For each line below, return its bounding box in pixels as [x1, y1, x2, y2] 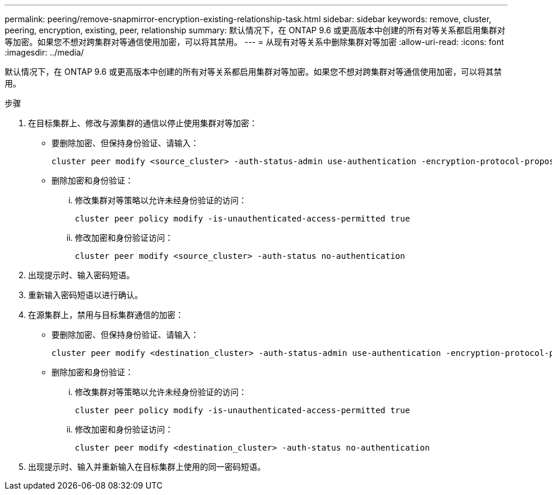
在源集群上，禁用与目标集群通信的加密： [28, 310, 184, 320]
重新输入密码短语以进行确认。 [28, 290, 143, 300]
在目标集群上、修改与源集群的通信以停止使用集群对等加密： [28, 118, 257, 128]
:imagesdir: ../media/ [5, 47, 84, 57]
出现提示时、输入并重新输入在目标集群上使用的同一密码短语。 [28, 462, 265, 472]
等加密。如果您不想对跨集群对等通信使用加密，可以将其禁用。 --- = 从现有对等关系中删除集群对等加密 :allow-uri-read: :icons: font [5, 37, 504, 47]
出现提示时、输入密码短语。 [28, 270, 134, 280]
